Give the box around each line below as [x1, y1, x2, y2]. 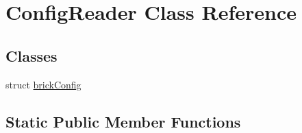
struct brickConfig [5, 77, 81, 91]
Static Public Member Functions [5, 110, 241, 132]
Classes [5, 45, 58, 66]
